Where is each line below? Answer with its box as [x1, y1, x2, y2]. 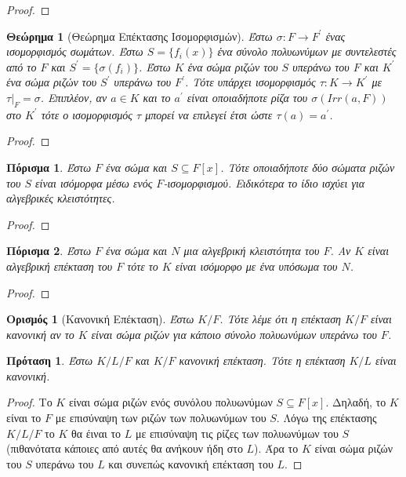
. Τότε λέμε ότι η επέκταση [219, 311, 342, 327]
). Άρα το [254, 440, 299, 457]
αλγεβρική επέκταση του [6, 257, 113, 274]
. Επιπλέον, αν [40, 89, 107, 105]
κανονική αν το [6, 326, 74, 342]
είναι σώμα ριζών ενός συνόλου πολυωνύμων [68, 394, 273, 410]
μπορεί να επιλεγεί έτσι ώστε [145, 106, 273, 122]
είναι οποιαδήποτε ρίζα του [187, 89, 308, 105]
